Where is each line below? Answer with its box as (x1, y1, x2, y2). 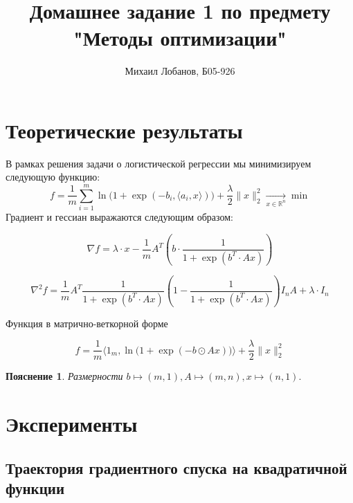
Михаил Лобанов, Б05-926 (125, 64, 235, 78)
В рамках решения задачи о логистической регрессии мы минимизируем (6, 156, 311, 170)
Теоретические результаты (6, 116, 243, 144)
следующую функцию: (6, 170, 100, 184)
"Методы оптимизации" (73, 24, 287, 52)
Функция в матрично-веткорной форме (6, 315, 168, 330)
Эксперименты (6, 410, 138, 438)
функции (6, 477, 65, 499)
